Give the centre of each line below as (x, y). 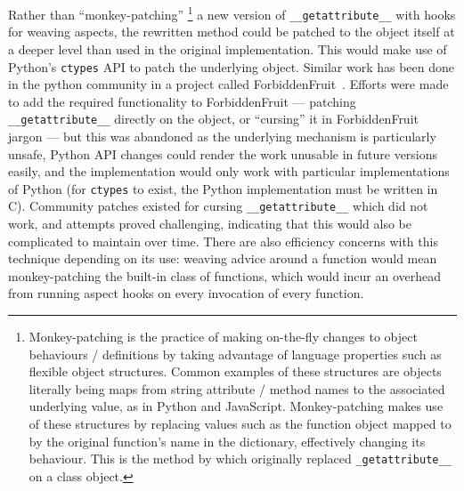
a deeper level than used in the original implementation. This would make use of (228, 48)
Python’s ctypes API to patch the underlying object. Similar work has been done (231, 66)
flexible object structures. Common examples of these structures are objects (235, 371)
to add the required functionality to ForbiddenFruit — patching (182, 101)
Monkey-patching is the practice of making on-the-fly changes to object (223, 337)
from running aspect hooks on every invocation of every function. (186, 293)
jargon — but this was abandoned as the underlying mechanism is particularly (222, 136)
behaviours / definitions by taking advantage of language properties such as (235, 354)
